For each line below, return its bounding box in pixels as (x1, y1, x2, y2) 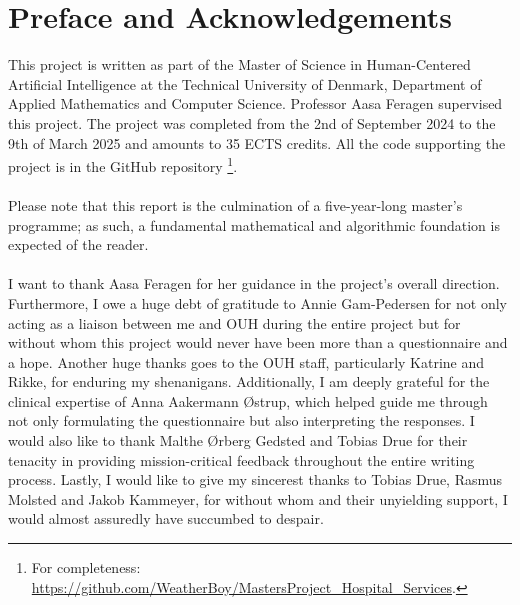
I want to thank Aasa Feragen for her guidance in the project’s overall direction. (8, 273, 500, 294)
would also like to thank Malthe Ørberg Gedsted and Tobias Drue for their (8, 430, 468, 451)
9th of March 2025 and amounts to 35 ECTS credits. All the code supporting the (8, 132, 506, 153)
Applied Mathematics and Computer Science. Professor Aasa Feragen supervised (8, 93, 503, 114)
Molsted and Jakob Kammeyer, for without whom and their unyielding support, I (8, 488, 508, 509)
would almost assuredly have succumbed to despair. (8, 508, 324, 529)
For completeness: (31, 557, 141, 578)
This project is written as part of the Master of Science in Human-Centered (8, 54, 471, 75)
